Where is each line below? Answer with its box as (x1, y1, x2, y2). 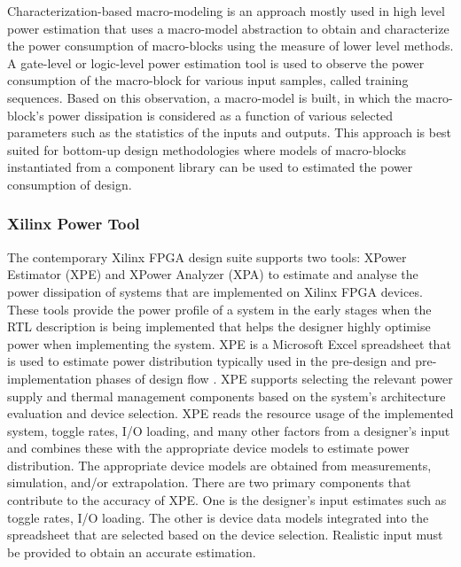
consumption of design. (7, 175, 132, 193)
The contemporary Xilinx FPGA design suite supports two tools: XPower (7, 247, 407, 266)
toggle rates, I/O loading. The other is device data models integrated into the (7, 508, 429, 526)
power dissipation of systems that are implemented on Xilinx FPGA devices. (7, 282, 423, 300)
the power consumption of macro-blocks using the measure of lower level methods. (7, 36, 454, 55)
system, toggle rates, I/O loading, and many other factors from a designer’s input (7, 421, 450, 439)
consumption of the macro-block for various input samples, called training (7, 71, 409, 89)
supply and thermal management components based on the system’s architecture (7, 386, 446, 405)
